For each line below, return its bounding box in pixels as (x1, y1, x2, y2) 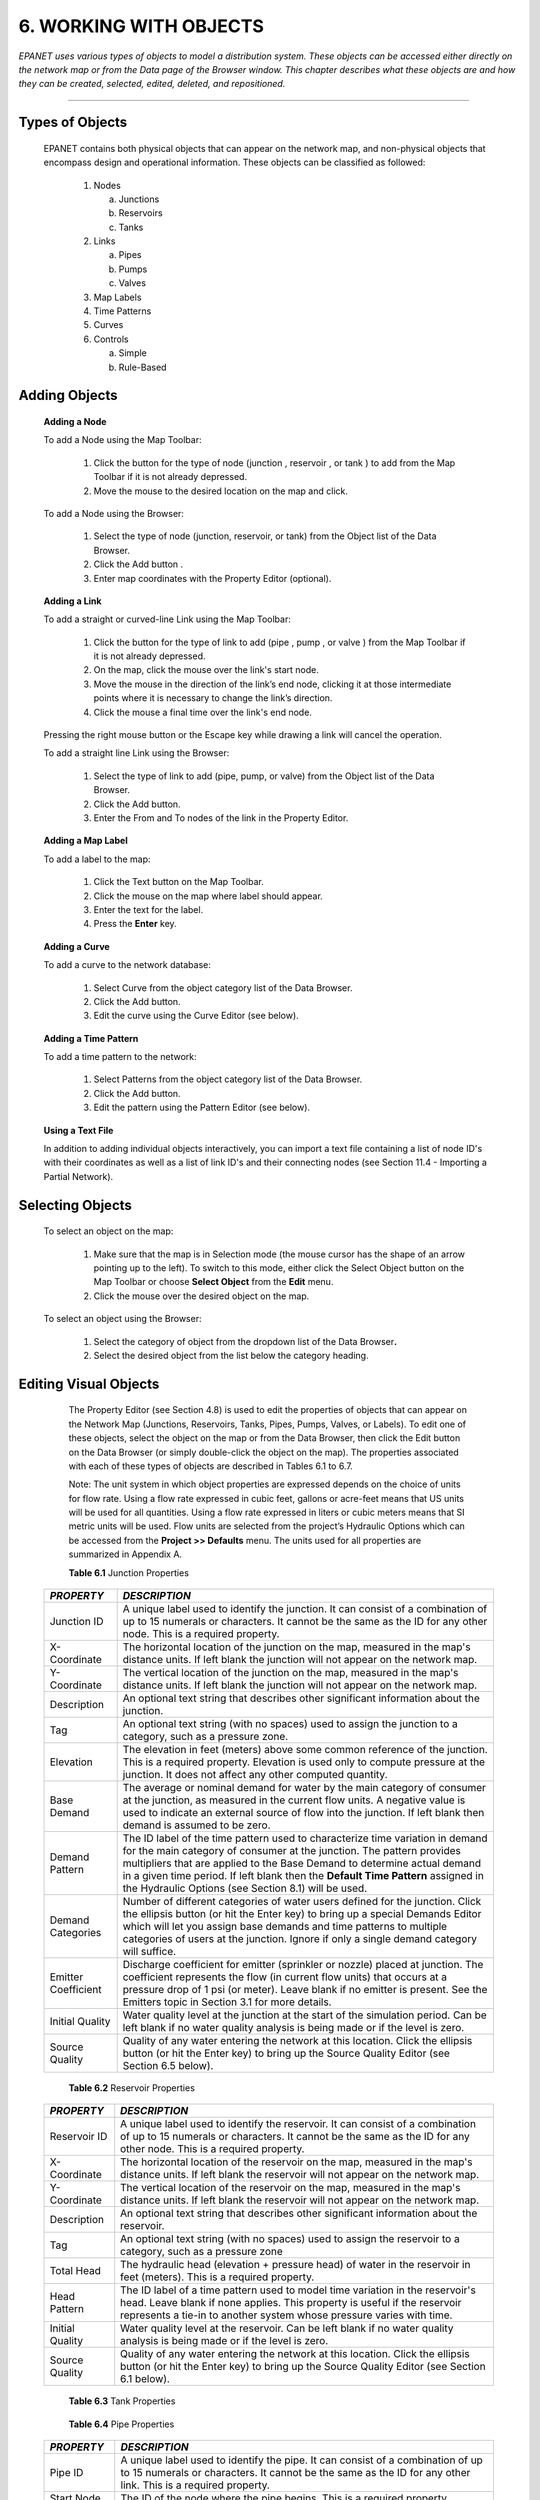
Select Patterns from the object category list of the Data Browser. (93, 1073, 363, 1085)
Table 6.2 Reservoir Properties (68, 2082, 195, 2094)
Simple (118, 347, 147, 359)
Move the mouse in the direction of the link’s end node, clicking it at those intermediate (93, 678, 452, 690)
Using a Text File (43, 1124, 114, 1136)
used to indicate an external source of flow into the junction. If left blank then (122, 1806, 485, 1820)
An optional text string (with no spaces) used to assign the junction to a (122, 1717, 459, 1731)
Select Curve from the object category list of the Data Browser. (93, 981, 353, 994)
